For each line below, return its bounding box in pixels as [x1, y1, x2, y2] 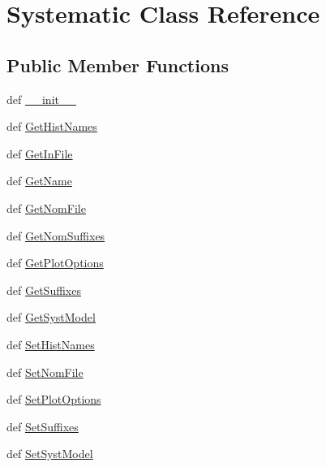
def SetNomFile [6, 363, 84, 380]
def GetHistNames [6, 118, 97, 135]
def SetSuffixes [6, 417, 79, 435]
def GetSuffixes [6, 281, 81, 298]
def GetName [6, 172, 72, 189]
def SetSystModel [6, 445, 93, 462]
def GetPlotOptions [6, 254, 104, 271]
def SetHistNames [6, 335, 95, 352]
